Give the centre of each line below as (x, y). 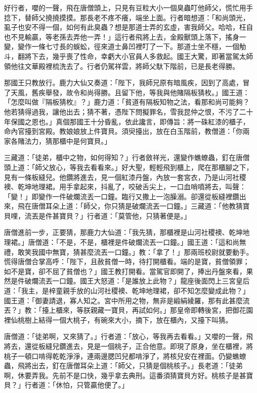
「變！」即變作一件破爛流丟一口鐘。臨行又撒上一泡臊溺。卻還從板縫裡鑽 (122, 196)
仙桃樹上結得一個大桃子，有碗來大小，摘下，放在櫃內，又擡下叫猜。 (121, 319)
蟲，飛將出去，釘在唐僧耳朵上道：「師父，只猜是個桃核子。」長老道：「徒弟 (123, 365)
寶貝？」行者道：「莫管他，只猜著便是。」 (125, 215)
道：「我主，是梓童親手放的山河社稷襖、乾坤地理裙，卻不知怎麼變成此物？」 (127, 291)
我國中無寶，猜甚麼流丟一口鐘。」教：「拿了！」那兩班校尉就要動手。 (142, 252)
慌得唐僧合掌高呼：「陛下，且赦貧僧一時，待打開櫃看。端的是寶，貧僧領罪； (127, 261)
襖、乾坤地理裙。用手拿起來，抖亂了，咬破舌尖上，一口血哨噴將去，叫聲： (125, 187)
